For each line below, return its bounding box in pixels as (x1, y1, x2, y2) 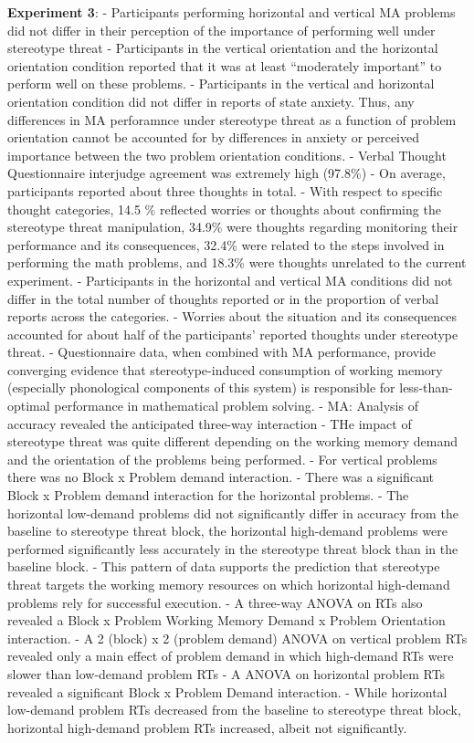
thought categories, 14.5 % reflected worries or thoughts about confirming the (7, 199, 441, 218)
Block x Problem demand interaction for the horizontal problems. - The (7, 486, 409, 505)
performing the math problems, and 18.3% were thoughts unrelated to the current (7, 253, 467, 272)
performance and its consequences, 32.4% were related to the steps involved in (7, 235, 445, 254)
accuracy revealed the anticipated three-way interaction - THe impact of (7, 413, 412, 433)
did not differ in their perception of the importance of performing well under (7, 20, 436, 39)
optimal (7, 396, 50, 415)
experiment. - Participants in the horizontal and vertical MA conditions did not (7, 270, 453, 289)
